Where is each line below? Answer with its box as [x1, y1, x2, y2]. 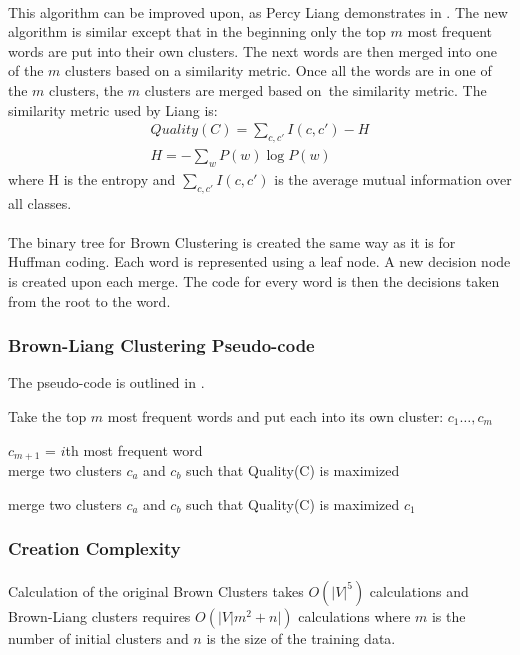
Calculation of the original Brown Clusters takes [8, 580, 304, 601]
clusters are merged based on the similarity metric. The [144, 79, 487, 100]
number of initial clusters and [8, 627, 189, 648]
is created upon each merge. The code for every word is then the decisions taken [8, 270, 500, 291]
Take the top [8, 405, 87, 426]
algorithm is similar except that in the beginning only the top [8, 21, 386, 42]
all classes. [8, 192, 72, 213]
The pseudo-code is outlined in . [8, 372, 205, 393]
